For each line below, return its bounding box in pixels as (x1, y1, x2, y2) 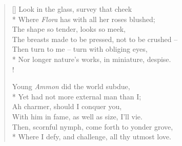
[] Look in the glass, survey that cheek (12, 4, 132, 14)
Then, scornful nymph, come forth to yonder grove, (12, 121, 173, 132)
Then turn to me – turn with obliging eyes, (12, 44, 148, 54)
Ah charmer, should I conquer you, (12, 101, 122, 112)
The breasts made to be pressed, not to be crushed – (12, 33, 178, 44)
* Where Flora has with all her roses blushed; (12, 13, 155, 24)
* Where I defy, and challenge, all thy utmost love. (12, 131, 171, 142)
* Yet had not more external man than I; (12, 91, 141, 101)
